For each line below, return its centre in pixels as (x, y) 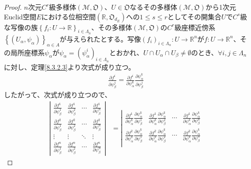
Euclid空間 (20, 16)
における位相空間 (69, 16)
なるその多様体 (153, 7)
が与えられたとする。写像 (100, 38)
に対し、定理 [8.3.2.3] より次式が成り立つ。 (70, 67)
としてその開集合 (194, 16)
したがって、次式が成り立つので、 (58, 95)
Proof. (13, 7)
